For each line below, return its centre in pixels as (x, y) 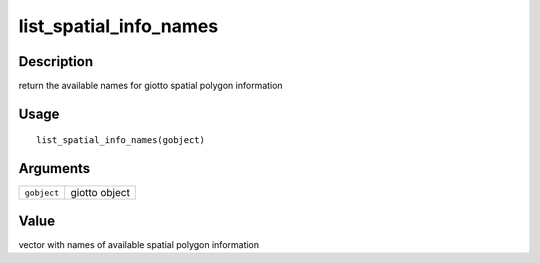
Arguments (54, 168)
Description (56, 61)
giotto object (100, 193)
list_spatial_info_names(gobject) (120, 140)
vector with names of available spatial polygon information (139, 244)
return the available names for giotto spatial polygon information (151, 86)
